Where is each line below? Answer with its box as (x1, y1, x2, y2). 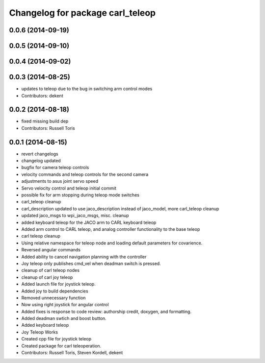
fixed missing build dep (21, 118, 69, 124)
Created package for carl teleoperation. (21, 343, 102, 349)
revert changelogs (21, 151, 58, 157)
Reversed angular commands (21, 247, 81, 253)
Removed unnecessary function (21, 294, 86, 301)
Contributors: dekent (21, 93, 63, 98)
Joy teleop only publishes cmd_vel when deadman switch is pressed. (21, 260, 161, 266)
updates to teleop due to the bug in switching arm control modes (21, 86, 153, 92)
